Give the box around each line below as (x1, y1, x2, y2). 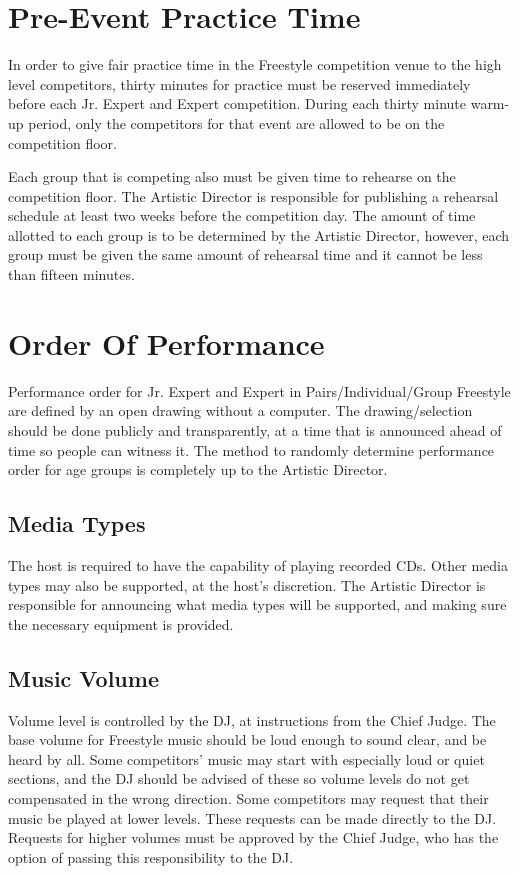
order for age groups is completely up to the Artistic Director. (8, 459, 388, 480)
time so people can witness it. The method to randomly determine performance (8, 439, 495, 460)
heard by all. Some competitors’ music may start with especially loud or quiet (8, 748, 485, 769)
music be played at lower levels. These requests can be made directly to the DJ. (8, 807, 497, 828)
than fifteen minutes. (8, 264, 135, 285)
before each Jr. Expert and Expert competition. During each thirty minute (8, 93, 467, 114)
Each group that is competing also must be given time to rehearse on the (8, 166, 456, 187)
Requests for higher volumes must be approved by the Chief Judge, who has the (8, 827, 499, 848)
